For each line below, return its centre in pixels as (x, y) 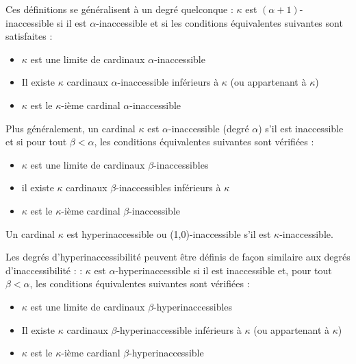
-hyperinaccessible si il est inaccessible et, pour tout (224, 270)
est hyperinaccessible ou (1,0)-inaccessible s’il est (169, 233)
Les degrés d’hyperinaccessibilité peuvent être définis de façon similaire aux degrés (178, 257)
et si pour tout (36, 142)
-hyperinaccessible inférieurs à (179, 329)
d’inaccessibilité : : (44, 270)
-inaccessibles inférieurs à (168, 187)
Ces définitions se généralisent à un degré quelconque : (119, 9)
